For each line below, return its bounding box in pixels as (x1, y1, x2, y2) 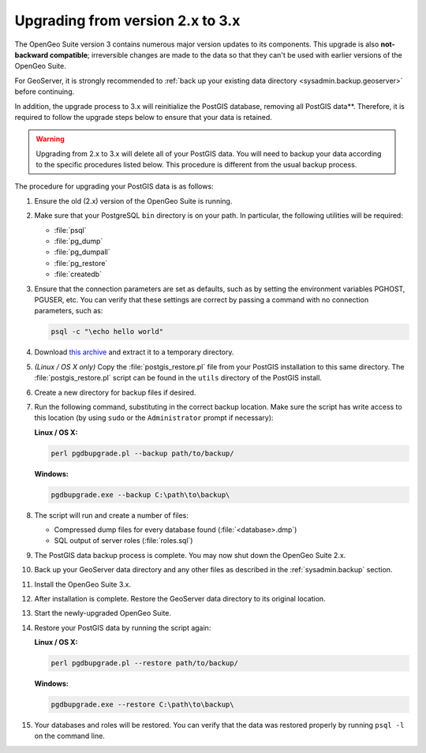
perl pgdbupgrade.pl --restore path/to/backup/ (50, 659, 238, 668)
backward (14, 50, 49, 59)
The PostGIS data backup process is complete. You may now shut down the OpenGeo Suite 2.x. (34, 550, 346, 560)
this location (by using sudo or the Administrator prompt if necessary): (34, 413, 274, 422)
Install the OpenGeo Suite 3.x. (34, 579, 132, 589)
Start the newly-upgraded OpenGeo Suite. (34, 609, 172, 618)
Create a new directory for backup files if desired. (34, 388, 196, 397)
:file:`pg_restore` (54, 258, 108, 268)
